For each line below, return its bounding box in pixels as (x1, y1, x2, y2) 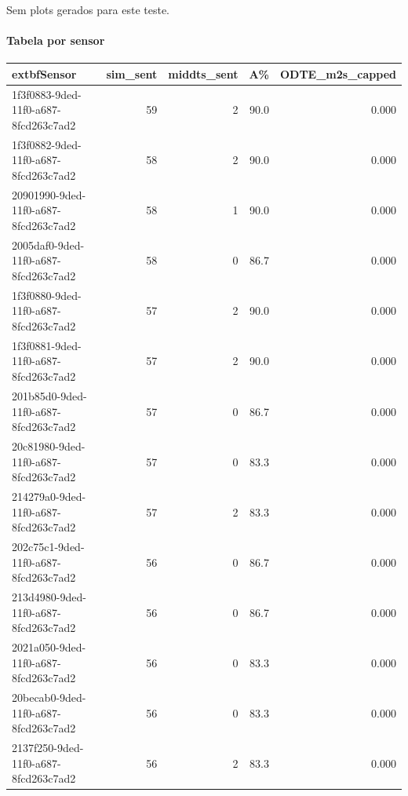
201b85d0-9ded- (12, 387, 87, 403)
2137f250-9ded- (12, 739, 84, 756)
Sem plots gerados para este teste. (6, 2, 170, 17)
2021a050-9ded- (12, 639, 86, 655)
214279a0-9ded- (12, 487, 86, 504)
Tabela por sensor (6, 32, 105, 49)
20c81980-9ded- (12, 437, 86, 454)
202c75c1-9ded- (12, 539, 85, 555)
